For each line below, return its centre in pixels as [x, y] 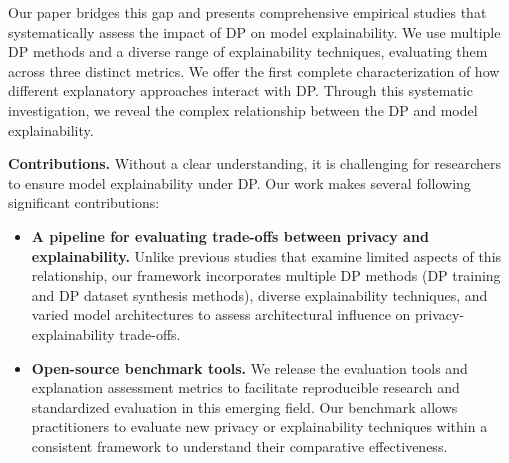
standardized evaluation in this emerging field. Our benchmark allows [244, 406]
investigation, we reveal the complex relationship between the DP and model [243, 109]
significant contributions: [84, 202]
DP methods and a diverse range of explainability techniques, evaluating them [248, 51]
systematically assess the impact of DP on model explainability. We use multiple [254, 31]
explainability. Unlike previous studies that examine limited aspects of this [266, 255]
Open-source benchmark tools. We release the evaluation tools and [249, 367]
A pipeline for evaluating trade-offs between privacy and [230, 235]
